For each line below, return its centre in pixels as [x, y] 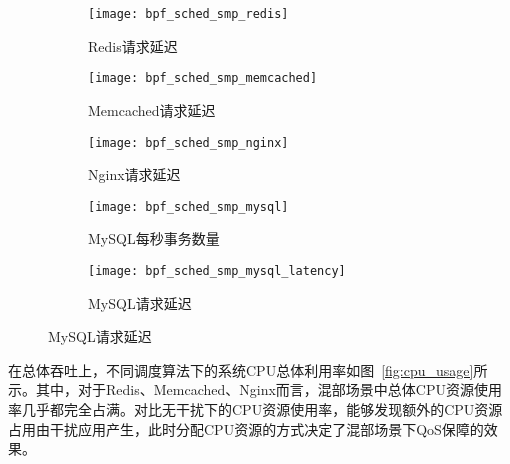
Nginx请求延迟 [134, 174]
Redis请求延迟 [133, 45]
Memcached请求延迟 [152, 109]
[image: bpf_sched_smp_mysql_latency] [217, 271]
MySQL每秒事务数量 [154, 238]
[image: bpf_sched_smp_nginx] [188, 142]
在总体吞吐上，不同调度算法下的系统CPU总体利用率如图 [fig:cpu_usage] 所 [248, 369]
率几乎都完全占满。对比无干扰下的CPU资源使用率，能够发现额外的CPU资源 [255, 409]
